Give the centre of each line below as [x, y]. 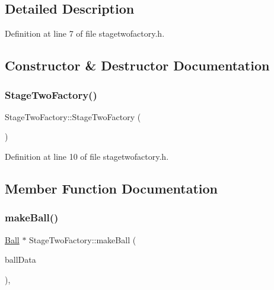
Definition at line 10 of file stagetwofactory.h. [87, 156]
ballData [20, 260]
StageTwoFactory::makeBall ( [83, 239]
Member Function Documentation [111, 188]
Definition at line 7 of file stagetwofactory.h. [85, 33]
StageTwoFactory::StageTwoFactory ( [73, 116]
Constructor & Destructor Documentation [137, 65]
